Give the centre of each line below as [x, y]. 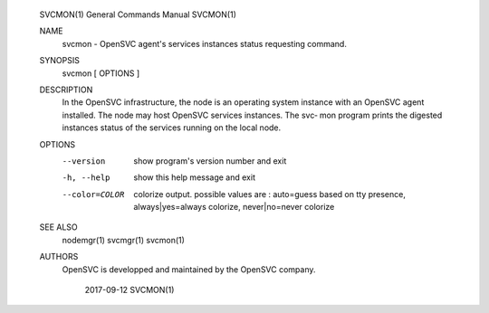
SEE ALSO [59, 227]
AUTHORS [59, 257]
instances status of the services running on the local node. [172, 128]
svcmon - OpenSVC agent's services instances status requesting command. [205, 43]
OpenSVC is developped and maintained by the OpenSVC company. [189, 269]
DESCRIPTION [66, 90]
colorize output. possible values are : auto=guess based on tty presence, [270, 194]
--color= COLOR [93, 194]
